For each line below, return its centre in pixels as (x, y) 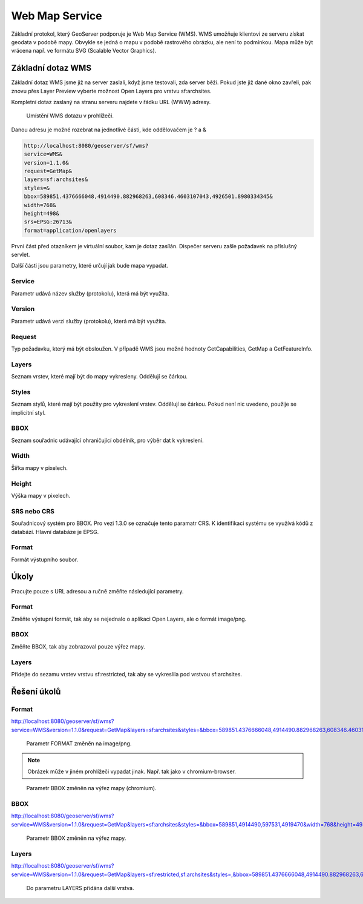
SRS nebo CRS (33, 511)
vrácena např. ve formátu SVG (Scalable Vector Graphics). (84, 51)
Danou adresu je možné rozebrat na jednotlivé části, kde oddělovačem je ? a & (109, 130)
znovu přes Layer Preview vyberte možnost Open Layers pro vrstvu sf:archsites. (111, 91)
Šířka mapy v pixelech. (39, 468)
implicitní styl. (28, 412)
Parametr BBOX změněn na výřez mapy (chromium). (91, 788)
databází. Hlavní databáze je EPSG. (55, 532)
